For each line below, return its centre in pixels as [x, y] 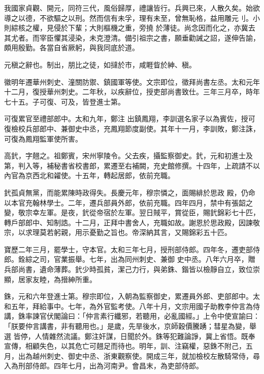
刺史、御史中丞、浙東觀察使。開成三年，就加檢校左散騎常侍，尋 [153, 355]
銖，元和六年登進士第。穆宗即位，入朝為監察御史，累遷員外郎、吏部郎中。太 [132, 296]
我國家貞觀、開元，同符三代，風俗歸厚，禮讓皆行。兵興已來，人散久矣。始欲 [132, 8]
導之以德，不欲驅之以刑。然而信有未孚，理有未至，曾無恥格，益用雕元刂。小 [132, 18]
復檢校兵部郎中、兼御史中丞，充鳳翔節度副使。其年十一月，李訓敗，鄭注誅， [132, 128]
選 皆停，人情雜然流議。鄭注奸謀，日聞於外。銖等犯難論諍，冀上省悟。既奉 [130, 336]
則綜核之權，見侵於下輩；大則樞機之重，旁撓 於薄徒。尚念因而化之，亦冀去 [130, 28]
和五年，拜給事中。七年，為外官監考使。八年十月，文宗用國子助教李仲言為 [128, 306]
